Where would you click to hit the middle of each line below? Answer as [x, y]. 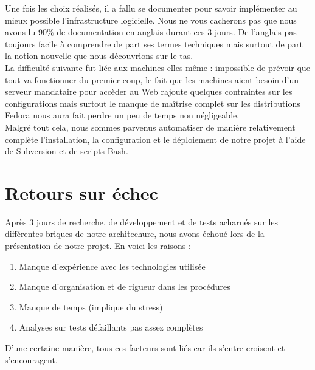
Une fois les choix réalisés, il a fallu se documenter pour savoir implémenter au [151, 8]
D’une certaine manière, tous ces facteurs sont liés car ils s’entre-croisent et [145, 348]
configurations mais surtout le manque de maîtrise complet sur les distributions [153, 103]
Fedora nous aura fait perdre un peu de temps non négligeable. [122, 115]
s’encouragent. [31, 359]
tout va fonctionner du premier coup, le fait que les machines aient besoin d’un [152, 79]
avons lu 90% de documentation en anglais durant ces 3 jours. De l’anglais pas [151, 32]
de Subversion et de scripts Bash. [67, 151]
